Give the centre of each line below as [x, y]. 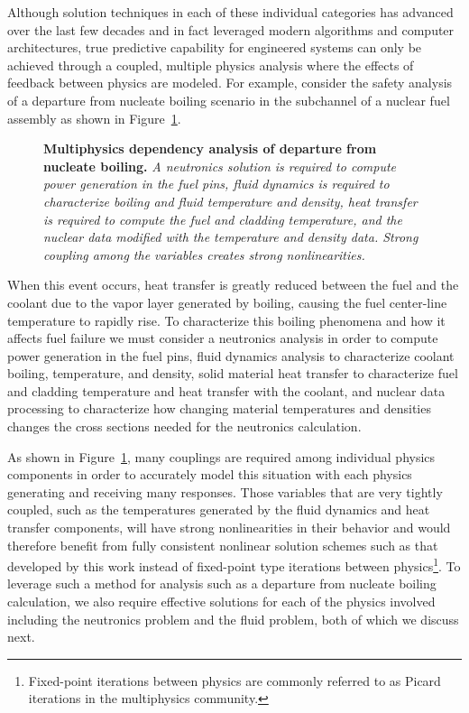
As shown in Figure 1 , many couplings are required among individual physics [221, 456]
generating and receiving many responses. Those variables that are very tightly [225, 491]
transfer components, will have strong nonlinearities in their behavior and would [229, 528]
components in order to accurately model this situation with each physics [210, 474]
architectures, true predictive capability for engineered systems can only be [215, 47]
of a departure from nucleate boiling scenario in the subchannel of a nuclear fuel [229, 100]
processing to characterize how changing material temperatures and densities [219, 408]
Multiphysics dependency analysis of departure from [210, 148]
